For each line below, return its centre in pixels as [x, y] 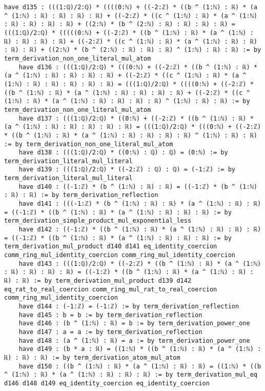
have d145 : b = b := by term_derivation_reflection [110, 315]
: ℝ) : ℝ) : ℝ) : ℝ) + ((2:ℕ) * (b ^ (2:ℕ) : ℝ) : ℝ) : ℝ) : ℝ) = [120, 24]
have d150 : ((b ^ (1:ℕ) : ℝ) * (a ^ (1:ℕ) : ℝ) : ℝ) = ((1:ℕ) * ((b [140, 366]
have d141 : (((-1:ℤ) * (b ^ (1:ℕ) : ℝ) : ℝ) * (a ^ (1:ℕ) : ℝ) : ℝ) [140, 204]
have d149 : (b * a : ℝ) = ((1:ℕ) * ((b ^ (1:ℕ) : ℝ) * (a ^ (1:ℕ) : [140, 349]
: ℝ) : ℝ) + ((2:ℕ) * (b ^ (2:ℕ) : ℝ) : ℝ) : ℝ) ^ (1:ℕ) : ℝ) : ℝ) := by [133, 50]
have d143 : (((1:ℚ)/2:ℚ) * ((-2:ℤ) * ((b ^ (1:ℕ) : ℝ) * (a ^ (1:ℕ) [140, 263]
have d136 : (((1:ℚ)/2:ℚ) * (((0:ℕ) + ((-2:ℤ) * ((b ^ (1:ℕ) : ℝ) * [138, 67]
